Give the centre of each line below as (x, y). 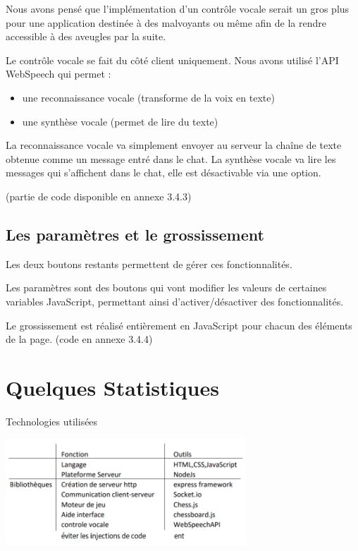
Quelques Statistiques (112, 387)
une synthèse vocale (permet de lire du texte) (120, 121)
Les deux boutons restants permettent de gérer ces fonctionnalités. (149, 264)
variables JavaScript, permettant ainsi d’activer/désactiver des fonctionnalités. (175, 301)
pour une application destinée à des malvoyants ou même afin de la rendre (166, 22)
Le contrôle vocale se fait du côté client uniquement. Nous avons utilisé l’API (172, 60)
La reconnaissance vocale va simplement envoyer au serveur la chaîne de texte (174, 145)
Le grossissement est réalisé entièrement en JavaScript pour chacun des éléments (179, 325)
